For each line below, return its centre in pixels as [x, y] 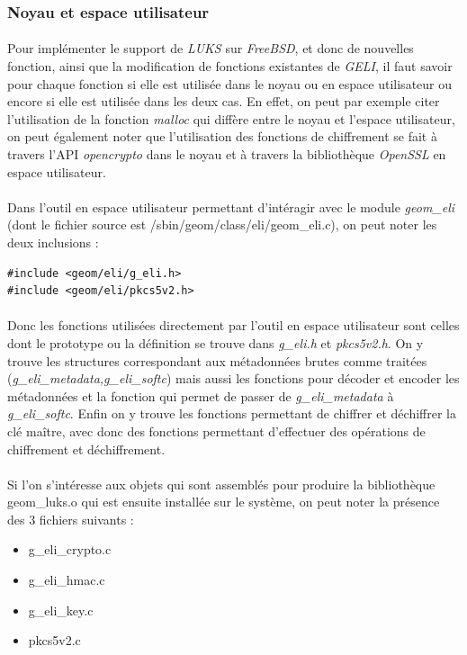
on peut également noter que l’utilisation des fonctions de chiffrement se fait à [222, 136]
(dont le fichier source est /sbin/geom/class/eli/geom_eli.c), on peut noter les [222, 224]
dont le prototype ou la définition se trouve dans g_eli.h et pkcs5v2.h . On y [216, 342]
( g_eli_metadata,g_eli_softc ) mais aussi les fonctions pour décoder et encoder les [233, 378]
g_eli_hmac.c [67, 580]
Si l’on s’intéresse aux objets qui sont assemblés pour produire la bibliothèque [221, 484]
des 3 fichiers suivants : [71, 519]
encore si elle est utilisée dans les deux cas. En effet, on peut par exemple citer [224, 101]
